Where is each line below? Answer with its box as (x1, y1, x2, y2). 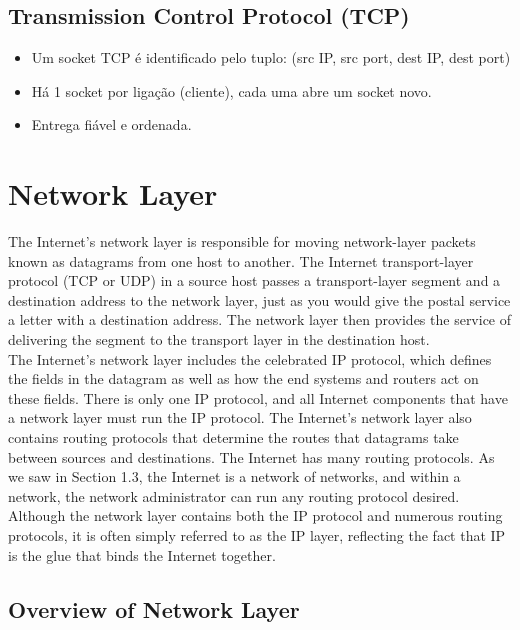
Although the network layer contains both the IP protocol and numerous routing (8, 505, 503, 526)
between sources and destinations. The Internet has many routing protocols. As (8, 446, 495, 467)
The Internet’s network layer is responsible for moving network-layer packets (8, 231, 476, 252)
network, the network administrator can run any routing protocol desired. (8, 485, 460, 506)
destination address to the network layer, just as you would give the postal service (8, 289, 511, 310)
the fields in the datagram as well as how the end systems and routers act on (8, 368, 479, 389)
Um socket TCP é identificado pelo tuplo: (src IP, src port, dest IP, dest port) (31, 47, 511, 68)
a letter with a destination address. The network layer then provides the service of (8, 309, 512, 330)
